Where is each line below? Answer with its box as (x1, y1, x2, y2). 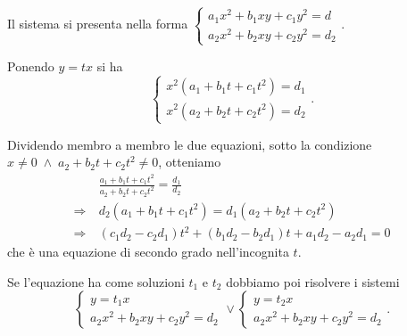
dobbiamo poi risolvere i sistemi (226, 272, 400, 291)
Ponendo (7, 56, 54, 75)
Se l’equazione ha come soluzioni (7, 272, 185, 291)
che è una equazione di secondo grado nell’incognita (7, 242, 289, 261)
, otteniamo (158, 152, 221, 171)
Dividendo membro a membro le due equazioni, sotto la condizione (7, 135, 372, 153)
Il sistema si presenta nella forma (7, 14, 188, 33)
